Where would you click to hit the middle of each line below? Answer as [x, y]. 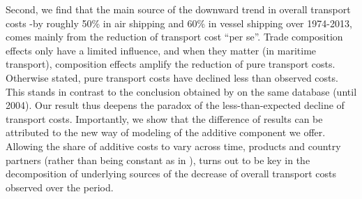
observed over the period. [60, 187]
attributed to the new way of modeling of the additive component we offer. [166, 132]
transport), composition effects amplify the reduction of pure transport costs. [171, 64]
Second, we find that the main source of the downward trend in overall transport [178, 9]
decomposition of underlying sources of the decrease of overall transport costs [171, 174]
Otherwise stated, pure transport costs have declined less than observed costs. [172, 77]
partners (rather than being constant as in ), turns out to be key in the [158, 160]
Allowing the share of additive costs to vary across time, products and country [173, 146]
